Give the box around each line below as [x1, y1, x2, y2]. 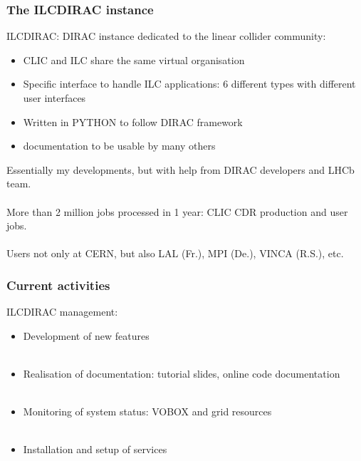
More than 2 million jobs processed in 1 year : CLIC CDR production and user [6, 204, 348, 219]
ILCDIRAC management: [6, 304, 118, 319]
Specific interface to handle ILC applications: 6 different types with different [23, 76, 356, 91]
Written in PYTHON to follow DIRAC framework [23, 114, 243, 129]
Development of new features [23, 328, 150, 343]
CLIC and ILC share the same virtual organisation [23, 52, 245, 67]
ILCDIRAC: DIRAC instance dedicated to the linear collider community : [6, 29, 326, 43]
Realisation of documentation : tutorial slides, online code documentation [23, 366, 340, 380]
